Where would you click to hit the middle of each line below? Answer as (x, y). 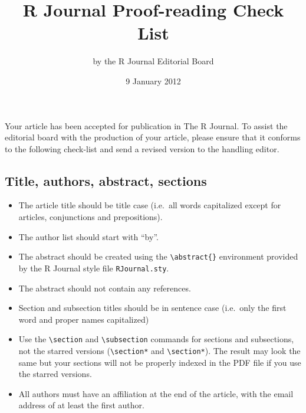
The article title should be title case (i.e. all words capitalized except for (150, 205)
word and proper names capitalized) (84, 319)
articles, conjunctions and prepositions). (91, 217)
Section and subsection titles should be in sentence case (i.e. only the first (152, 308)
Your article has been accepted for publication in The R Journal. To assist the (146, 125)
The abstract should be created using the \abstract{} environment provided (158, 256)
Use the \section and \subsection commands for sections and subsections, (156, 339)
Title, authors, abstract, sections (106, 180)
